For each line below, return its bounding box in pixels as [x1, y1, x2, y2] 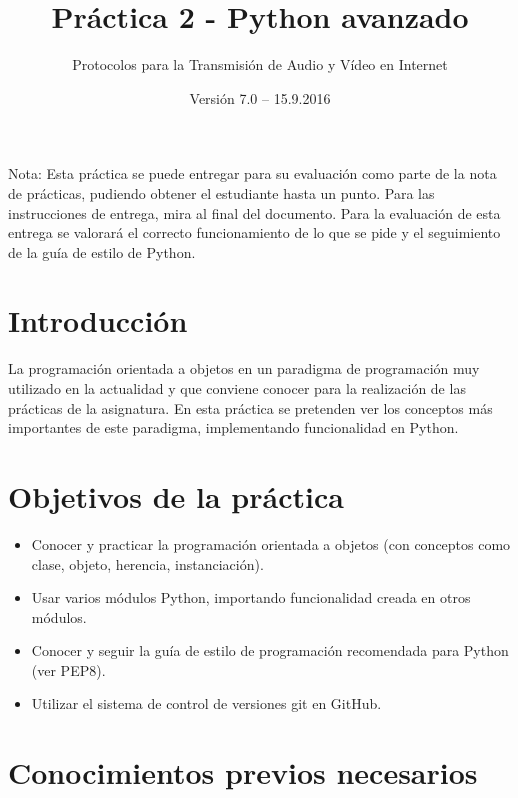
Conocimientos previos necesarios [8, 752, 478, 793]
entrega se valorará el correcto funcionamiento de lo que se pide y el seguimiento [8, 222, 501, 243]
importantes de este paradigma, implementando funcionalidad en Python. [8, 417, 459, 438]
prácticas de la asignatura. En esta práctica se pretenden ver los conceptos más [8, 397, 493, 418]
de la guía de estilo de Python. [8, 241, 196, 262]
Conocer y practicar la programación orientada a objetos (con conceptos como [31, 533, 511, 554]
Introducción [8, 300, 188, 341]
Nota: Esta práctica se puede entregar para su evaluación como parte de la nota [8, 163, 497, 184]
